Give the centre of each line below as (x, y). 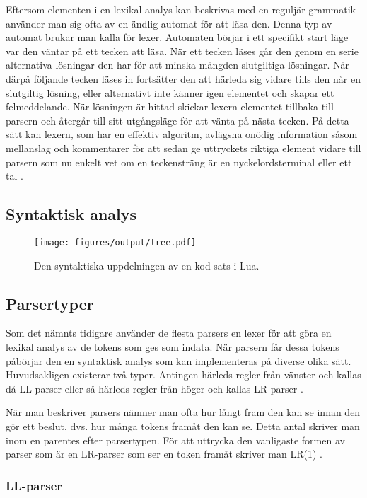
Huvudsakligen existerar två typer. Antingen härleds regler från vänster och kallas (183, 375)
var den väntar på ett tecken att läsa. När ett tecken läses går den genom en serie (182, 51)
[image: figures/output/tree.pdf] (115, 242)
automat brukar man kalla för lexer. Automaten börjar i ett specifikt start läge (177, 37)
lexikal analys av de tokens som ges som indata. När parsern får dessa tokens (173, 346)
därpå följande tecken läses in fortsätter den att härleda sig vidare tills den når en (183, 78)
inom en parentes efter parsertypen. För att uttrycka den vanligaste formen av (175, 440)
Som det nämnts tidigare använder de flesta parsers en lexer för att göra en (169, 333)
